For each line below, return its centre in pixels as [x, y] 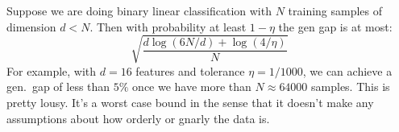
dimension [31, 26]
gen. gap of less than [58, 87]
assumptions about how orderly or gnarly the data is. [138, 118]
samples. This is [351, 87]
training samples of [335, 10]
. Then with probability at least [168, 26]
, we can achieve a [347, 70]
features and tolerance [190, 70]
